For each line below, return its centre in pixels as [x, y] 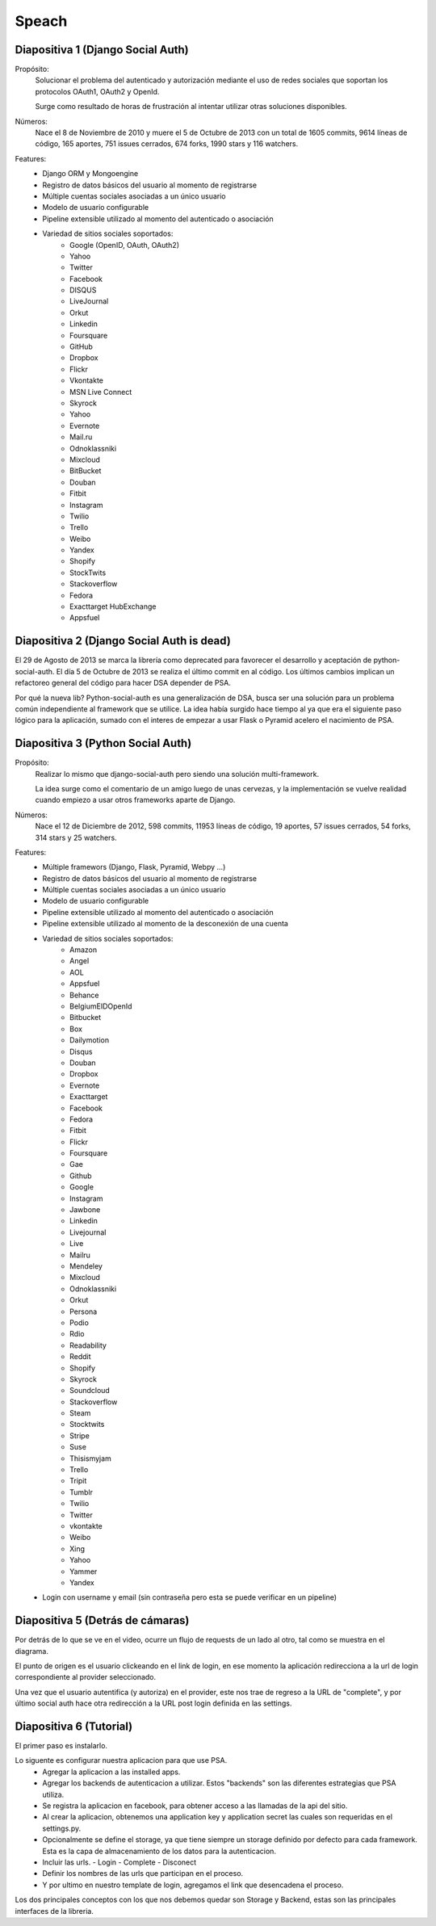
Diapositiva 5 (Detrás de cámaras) [102, 1620]
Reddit [81, 1357]
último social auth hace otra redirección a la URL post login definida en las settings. [153, 1703]
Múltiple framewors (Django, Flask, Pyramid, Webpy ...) [134, 867]
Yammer [84, 1571]
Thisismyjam [91, 1458]
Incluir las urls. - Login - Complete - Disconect [119, 1862]
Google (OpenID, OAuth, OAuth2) [125, 245]
